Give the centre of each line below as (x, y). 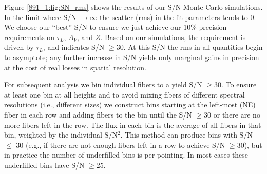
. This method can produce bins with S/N (186, 135)
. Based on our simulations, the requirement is (173, 37)
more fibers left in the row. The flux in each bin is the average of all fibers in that (133, 124)
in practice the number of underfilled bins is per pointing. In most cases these (126, 155)
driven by (19, 47)
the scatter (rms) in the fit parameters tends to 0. (178, 17)
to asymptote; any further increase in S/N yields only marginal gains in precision (132, 57)
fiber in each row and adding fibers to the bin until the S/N (98, 114)
